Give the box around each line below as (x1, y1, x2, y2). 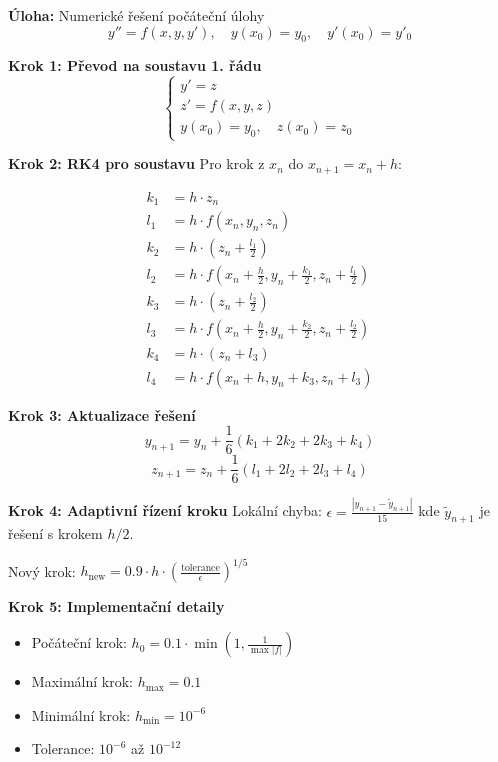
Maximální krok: (31, 671, 133, 692)
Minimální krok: (31, 704, 131, 725)
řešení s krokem (8, 523, 103, 544)
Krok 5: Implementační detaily (8, 596, 225, 617)
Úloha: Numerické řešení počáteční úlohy (8, 5, 265, 25)
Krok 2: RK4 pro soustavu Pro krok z (8, 153, 265, 174)
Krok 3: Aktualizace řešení (8, 404, 196, 425)
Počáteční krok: (31, 632, 127, 653)
